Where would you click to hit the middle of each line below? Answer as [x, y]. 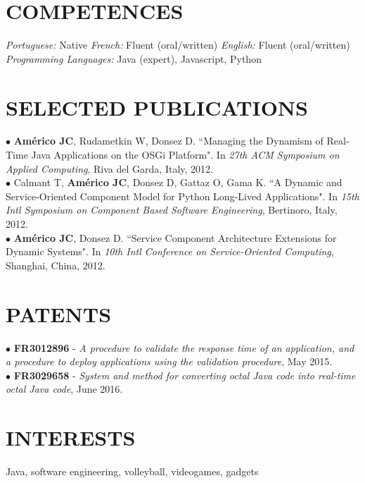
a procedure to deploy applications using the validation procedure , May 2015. [169, 361]
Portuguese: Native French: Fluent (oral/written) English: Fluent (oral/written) [178, 45]
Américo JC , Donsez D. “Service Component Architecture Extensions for [175, 237]
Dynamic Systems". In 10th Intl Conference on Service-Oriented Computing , [170, 251]
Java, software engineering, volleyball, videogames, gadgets [132, 471]
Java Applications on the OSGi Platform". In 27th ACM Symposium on [185, 155]
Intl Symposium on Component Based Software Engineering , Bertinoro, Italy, [172, 210]
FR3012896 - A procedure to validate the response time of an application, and [184, 347]
